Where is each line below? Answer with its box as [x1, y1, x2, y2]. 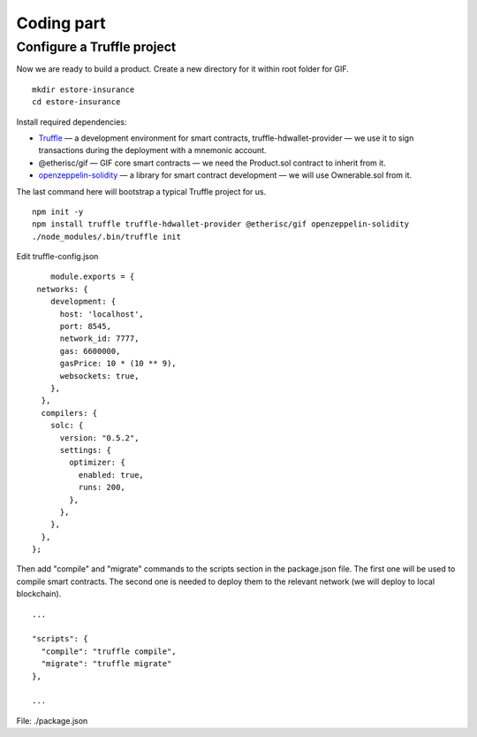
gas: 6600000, [59, 346, 121, 356]
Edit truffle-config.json [16, 251, 99, 262]
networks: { [36, 284, 88, 294]
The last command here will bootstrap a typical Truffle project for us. [16, 186, 267, 196]
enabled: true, [78, 470, 145, 480]
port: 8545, [59, 321, 112, 332]
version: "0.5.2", [59, 433, 140, 442]
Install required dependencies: [16, 116, 127, 127]
